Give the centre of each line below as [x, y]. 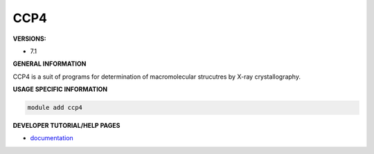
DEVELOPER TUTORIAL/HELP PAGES [66, 126]
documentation [52, 138]
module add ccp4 [55, 108]
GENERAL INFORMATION [50, 64]
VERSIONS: [29, 39]
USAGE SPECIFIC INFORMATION [60, 89]
